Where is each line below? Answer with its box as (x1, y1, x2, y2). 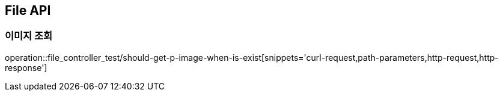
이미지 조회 (5, 30, 53, 42)
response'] (5, 62, 47, 73)
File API (5, 3, 51, 18)
